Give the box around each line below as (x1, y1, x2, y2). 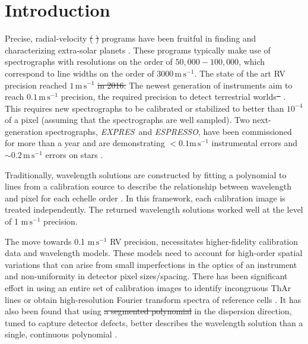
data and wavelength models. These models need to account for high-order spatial (5, 247, 303, 259)
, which (239, 55, 265, 68)
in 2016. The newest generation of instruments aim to (97, 78, 293, 91)
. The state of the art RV (194, 67, 285, 79)
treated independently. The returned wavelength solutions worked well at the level (5, 203, 303, 216)
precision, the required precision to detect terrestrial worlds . (61, 90, 286, 103)
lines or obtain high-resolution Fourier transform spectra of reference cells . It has (5, 293, 301, 305)
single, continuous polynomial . (5, 328, 118, 340)
